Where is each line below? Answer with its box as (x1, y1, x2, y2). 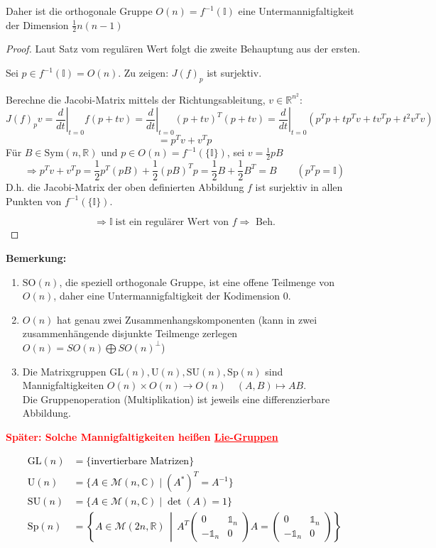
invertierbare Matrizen (91, 456, 190, 466)
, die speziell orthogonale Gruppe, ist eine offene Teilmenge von (59, 274, 335, 289)
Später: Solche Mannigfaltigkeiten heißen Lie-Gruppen (6, 429, 278, 444)
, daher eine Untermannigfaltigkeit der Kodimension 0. (53, 288, 291, 303)
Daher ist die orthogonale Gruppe (6, 4, 153, 18)
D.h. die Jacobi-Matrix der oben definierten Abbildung (6, 180, 244, 194)
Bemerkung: (6, 251, 67, 265)
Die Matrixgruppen (22, 363, 107, 378)
